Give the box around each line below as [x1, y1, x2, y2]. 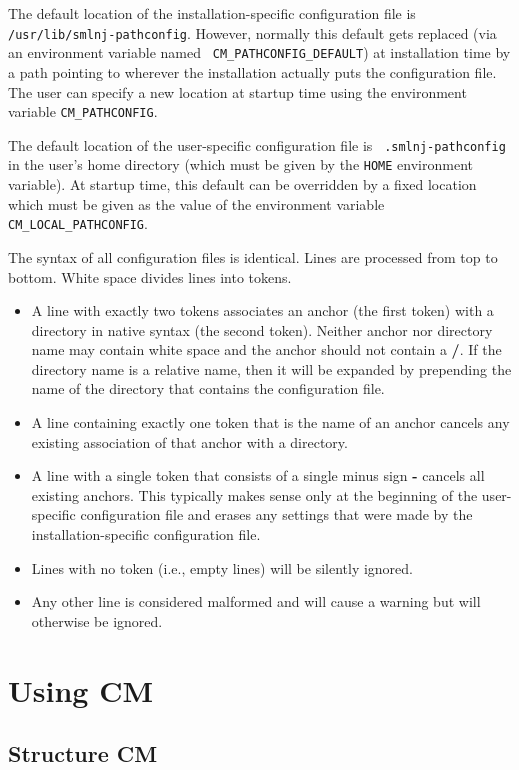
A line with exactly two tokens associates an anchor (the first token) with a [31, 300, 494, 321]
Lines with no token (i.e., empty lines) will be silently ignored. [31, 557, 413, 578]
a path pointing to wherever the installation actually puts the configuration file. [8, 61, 497, 82]
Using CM [8, 669, 153, 710]
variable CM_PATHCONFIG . [8, 101, 158, 122]
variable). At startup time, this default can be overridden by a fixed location [8, 174, 477, 195]
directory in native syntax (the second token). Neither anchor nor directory [31, 319, 493, 340]
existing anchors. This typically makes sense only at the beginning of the [31, 484, 478, 505]
